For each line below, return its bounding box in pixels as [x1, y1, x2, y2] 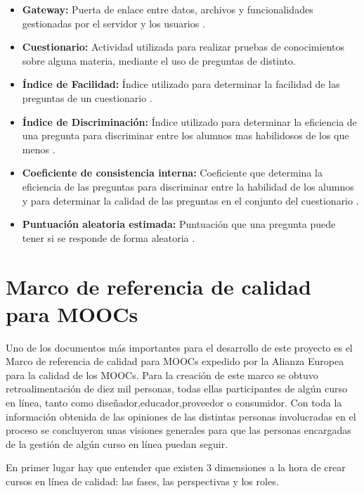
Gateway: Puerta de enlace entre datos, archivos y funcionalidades [22, 2, 313, 16]
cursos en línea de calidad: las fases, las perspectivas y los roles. [6, 473, 279, 488]
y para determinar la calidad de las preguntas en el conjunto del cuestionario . [22, 193, 359, 207]
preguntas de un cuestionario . [22, 90, 152, 105]
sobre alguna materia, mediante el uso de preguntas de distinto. [22, 53, 296, 68]
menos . [22, 141, 56, 156]
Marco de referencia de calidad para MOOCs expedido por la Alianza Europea [6, 354, 344, 369]
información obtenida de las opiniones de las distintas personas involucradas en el [6, 409, 356, 423]
